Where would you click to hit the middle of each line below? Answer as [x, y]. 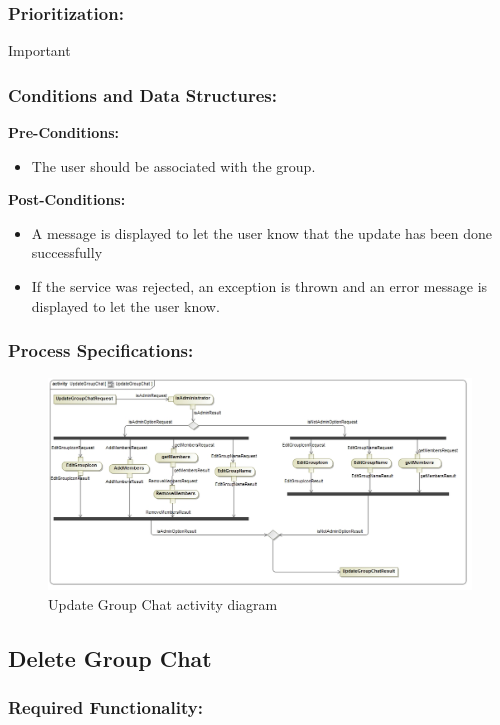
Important [39, 50]
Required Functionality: [105, 706]
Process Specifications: [101, 350]
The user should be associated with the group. [173, 165]
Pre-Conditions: [63, 132]
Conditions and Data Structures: [142, 94]
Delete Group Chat [110, 657]
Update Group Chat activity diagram [163, 603]
